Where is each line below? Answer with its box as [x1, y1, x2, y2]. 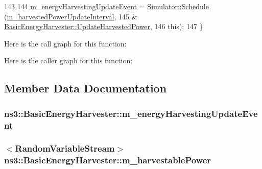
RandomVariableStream [15, 142, 115, 155]
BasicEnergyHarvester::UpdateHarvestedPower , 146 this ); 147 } [4, 21, 203, 32]
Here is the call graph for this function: [4, 38, 127, 49]
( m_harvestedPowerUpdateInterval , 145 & [4, 11, 137, 21]
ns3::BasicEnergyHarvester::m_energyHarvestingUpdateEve [4, 107, 258, 119]
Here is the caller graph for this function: [4, 55, 133, 66]
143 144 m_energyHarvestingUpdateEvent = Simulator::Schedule [4, 1, 209, 11]
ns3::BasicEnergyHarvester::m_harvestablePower [4, 154, 211, 166]
